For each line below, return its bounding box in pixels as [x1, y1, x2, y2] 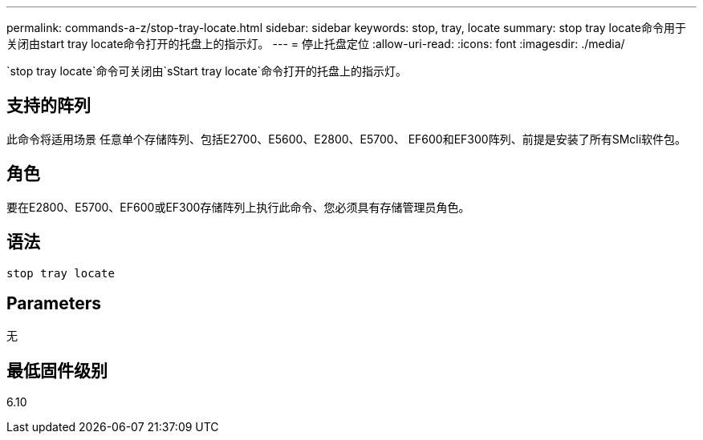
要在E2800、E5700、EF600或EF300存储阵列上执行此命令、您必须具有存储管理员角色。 [6, 200, 470, 214]
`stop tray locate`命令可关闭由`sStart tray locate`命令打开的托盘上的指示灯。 [6, 64, 408, 78]
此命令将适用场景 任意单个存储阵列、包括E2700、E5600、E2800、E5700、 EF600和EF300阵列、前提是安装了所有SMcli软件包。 [6, 131, 687, 146]
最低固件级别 [6, 360, 108, 381]
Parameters [6, 293, 101, 313]
